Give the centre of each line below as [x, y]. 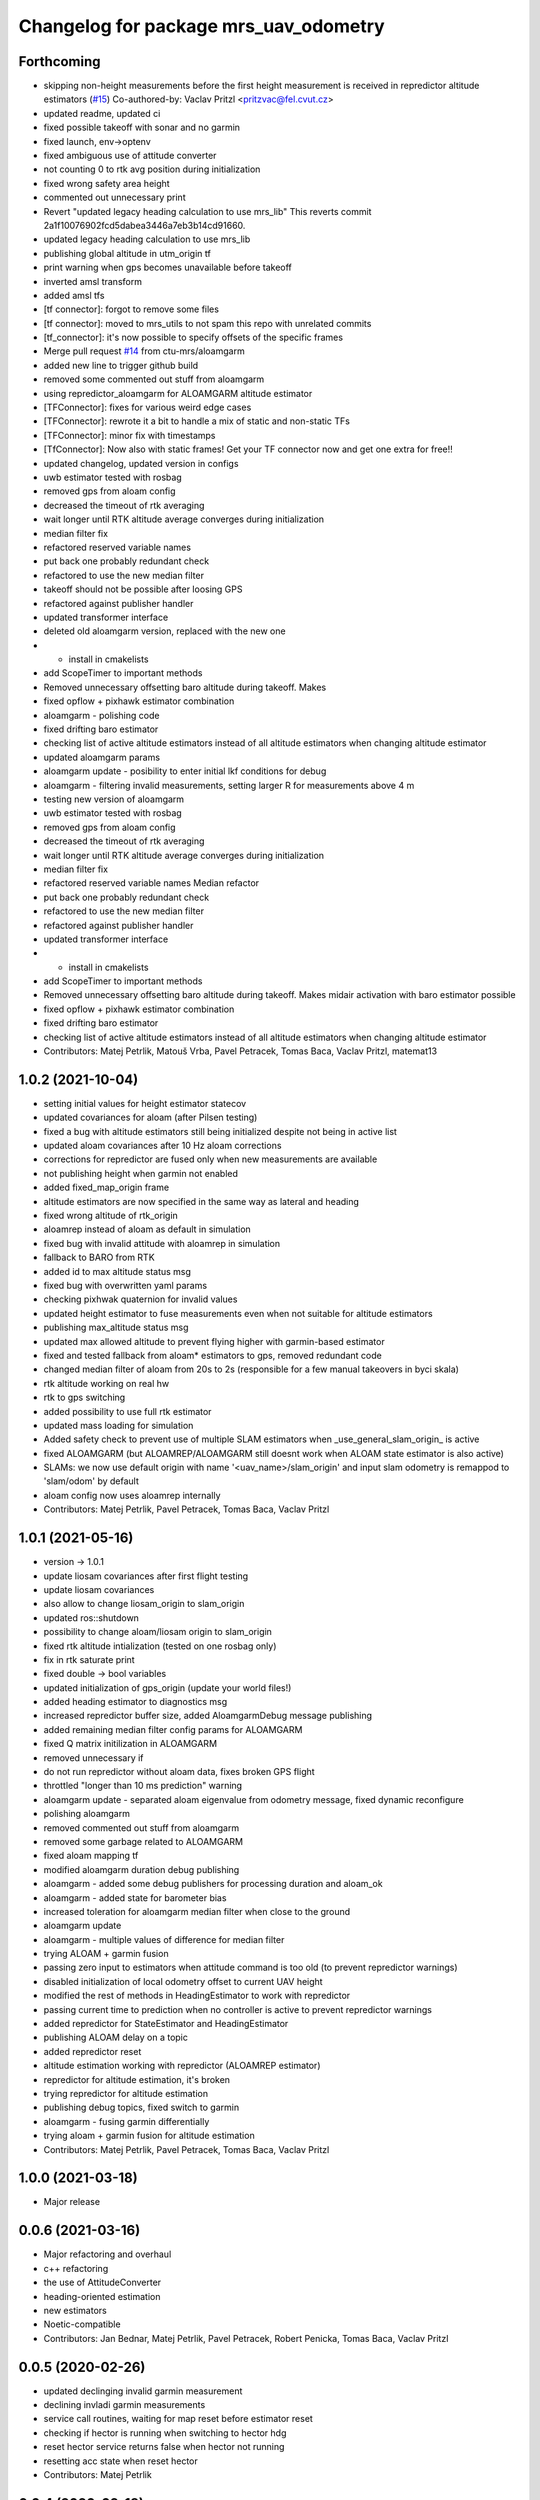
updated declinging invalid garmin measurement [143, 2391]
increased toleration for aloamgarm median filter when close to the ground [197, 1911]
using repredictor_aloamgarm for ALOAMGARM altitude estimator [178, 393]
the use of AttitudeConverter [102, 2282]
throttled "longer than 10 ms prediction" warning [143, 1786]
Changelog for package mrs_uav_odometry [201, 26]
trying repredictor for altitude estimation [126, 2093]
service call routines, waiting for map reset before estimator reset [178, 2419]
